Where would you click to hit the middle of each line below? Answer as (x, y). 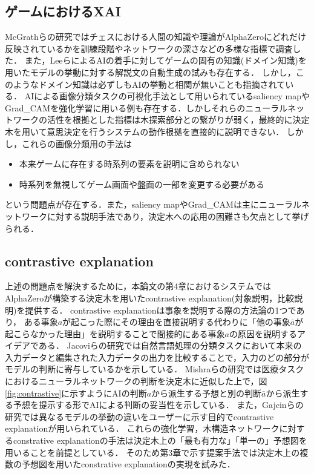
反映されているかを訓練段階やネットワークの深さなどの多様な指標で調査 (149, 48)
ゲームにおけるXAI (63, 11)
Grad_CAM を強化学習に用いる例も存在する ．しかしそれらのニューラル (146, 107)
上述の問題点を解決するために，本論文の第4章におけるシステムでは (138, 286)
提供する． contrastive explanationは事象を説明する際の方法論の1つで (161, 310)
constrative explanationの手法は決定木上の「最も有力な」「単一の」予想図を (160, 440)
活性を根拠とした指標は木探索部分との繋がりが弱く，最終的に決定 (178, 120)
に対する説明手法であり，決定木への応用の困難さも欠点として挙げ (178, 216)
